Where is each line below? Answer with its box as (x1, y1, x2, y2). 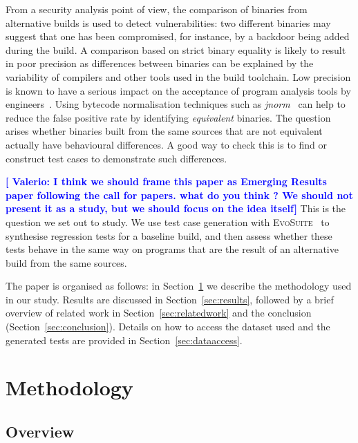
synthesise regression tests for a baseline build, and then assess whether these (6, 228, 332, 243)
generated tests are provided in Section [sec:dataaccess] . (6, 332, 243, 347)
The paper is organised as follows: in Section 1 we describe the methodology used (6, 279, 352, 293)
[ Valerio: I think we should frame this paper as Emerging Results (6, 174, 327, 189)
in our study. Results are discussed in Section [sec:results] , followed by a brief (6, 292, 334, 306)
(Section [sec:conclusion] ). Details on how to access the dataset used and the (6, 319, 330, 334)
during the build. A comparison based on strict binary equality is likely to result (6, 42, 346, 57)
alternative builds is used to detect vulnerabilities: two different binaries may (6, 15, 331, 30)
